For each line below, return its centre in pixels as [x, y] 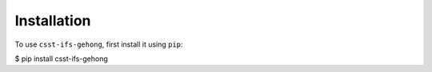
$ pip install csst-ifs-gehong [61, 59]
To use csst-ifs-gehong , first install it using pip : [99, 44]
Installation [53, 21]
